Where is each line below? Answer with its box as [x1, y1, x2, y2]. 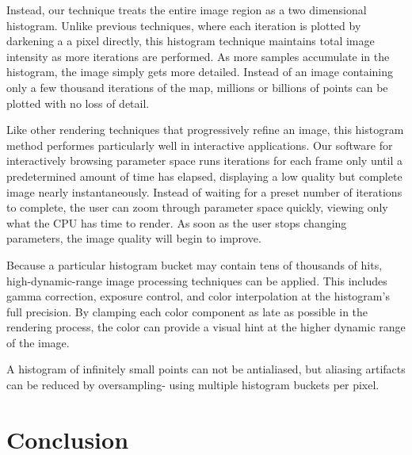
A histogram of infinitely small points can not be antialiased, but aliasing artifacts [6, 361, 406, 377]
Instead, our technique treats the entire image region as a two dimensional [6, 2, 367, 17]
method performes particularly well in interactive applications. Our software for [6, 136, 393, 153]
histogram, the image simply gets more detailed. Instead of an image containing [6, 63, 394, 80]
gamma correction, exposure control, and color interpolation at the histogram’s [6, 288, 390, 304]
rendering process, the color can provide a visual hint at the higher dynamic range [6, 319, 406, 335]
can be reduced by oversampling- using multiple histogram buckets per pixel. [6, 377, 380, 393]
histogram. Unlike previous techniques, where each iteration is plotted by [6, 17, 361, 33]
